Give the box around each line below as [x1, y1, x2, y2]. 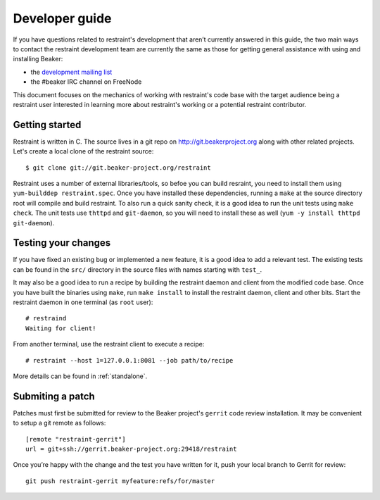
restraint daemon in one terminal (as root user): [13, 298, 153, 306]
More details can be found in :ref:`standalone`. [13, 372, 148, 380]
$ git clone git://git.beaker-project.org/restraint [25, 163, 211, 172]
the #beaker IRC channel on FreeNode [30, 77, 142, 86]
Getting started [13, 118, 82, 130]
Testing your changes [13, 237, 111, 249]
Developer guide [13, 11, 112, 26]
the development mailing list [30, 68, 113, 76]
